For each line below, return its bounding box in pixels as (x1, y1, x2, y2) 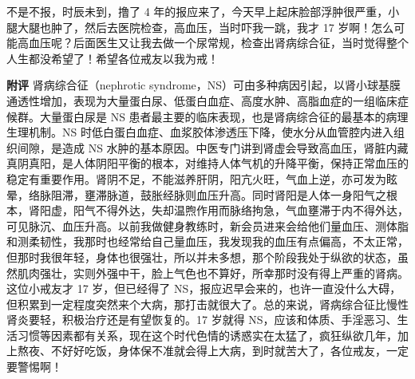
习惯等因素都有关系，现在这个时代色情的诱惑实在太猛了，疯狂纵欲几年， (17, 326, 397, 343)
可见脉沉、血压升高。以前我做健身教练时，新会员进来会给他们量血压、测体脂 (6, 217, 409, 234)
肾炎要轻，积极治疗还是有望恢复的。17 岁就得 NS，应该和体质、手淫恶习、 (6, 311, 397, 328)
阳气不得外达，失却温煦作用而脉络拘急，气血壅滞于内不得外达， (73, 202, 409, 219)
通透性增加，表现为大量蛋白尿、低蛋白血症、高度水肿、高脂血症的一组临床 (6, 92, 397, 109)
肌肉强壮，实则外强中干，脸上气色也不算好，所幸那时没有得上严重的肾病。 (17, 264, 409, 281)
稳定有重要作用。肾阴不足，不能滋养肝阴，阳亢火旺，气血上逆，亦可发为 (6, 170, 386, 187)
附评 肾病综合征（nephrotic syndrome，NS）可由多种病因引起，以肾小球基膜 (6, 77, 401, 93)
